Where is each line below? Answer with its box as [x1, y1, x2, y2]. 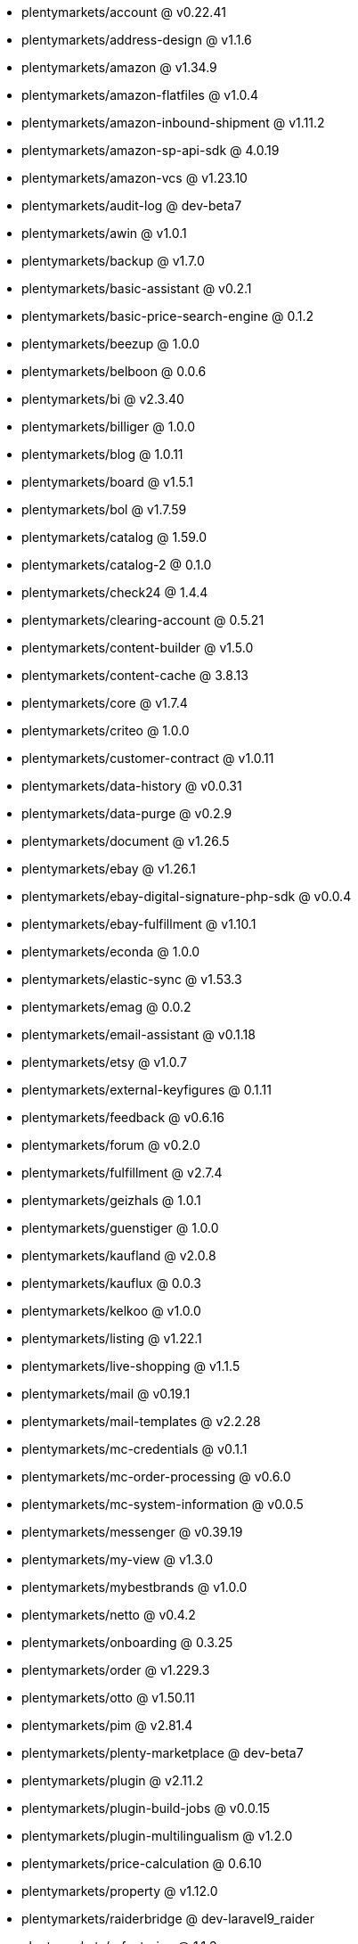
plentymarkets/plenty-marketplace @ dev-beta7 [21, 1745, 304, 1760]
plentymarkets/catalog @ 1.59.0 [21, 529, 207, 545]
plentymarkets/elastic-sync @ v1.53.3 [21, 972, 242, 987]
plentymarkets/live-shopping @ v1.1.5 [21, 1358, 240, 1374]
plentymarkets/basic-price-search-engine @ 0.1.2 [21, 308, 314, 324]
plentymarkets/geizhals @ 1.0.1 [21, 1193, 201, 1208]
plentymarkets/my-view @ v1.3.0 [21, 1552, 214, 1567]
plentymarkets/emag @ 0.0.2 [21, 999, 191, 1014]
